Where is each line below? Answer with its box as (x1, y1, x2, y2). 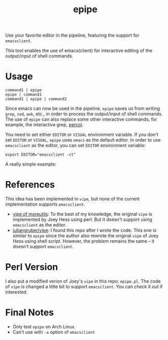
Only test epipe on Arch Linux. (12, 323, 76, 329)
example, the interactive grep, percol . (5, 122, 84, 128)
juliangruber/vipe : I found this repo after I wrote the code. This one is (12, 228, 156, 234)
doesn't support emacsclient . (12, 243, 74, 250)
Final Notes (5, 307, 54, 319)
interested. (5, 289, 28, 295)
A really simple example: (5, 161, 57, 167)
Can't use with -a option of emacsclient (12, 329, 95, 335)
